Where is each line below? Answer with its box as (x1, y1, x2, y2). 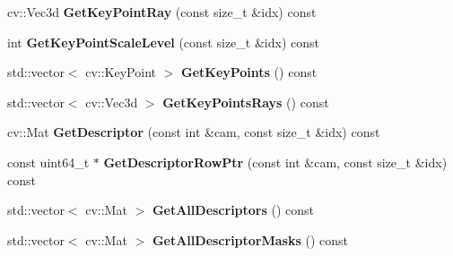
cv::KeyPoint (85, 63, 156, 81)
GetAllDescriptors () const (152, 201, 315, 219)
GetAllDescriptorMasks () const (152, 230, 349, 249)
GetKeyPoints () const (180, 63, 318, 81)
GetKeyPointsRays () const (162, 92, 329, 111)
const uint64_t (7, 152, 90, 171)
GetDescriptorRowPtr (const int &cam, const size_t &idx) (103, 152, 448, 171)
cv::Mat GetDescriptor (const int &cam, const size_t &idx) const (7, 123, 380, 141)
